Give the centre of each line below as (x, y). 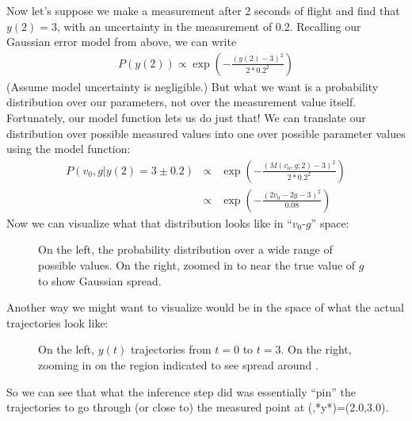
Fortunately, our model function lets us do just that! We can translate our (186, 117)
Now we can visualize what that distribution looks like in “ (149, 222)
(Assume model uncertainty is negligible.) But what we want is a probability (193, 86)
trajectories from (171, 349)
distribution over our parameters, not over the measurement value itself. (181, 102)
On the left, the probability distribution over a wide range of (185, 249)
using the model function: (69, 149)
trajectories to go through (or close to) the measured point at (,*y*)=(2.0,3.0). (198, 407)
